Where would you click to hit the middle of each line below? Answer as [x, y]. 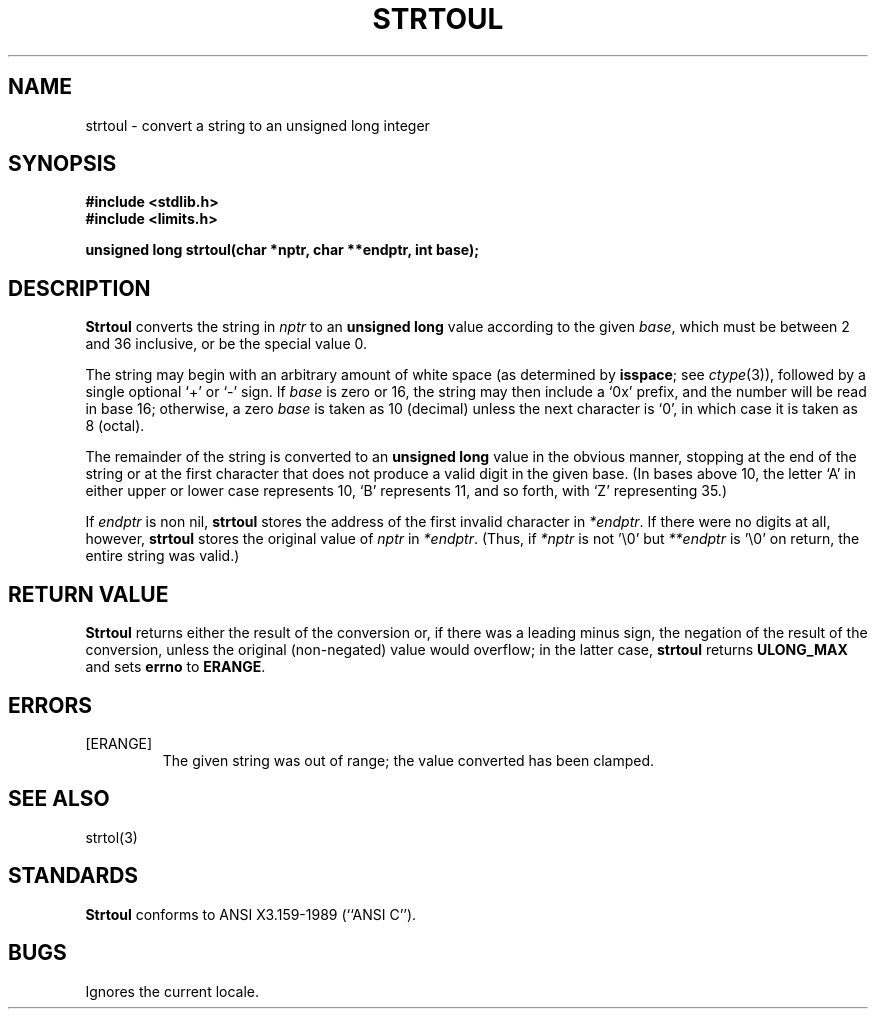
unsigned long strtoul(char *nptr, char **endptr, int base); [282, 250]
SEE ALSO [59, 799]
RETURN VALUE [88, 594]
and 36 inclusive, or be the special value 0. [226, 344]
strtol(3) [111, 837]
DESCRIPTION [79, 288]
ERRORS [50, 705]
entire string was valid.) [162, 556]
